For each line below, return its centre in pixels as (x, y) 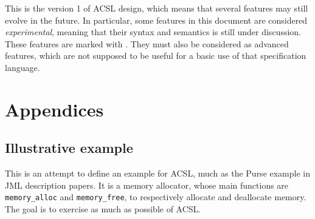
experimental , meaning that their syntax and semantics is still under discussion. (153, 32)
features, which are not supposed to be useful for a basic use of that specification (156, 56)
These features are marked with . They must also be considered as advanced (147, 43)
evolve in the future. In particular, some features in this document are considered (156, 20)
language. (22, 67)
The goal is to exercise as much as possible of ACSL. (103, 208)
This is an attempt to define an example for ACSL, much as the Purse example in (158, 173)
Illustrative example (69, 148)
